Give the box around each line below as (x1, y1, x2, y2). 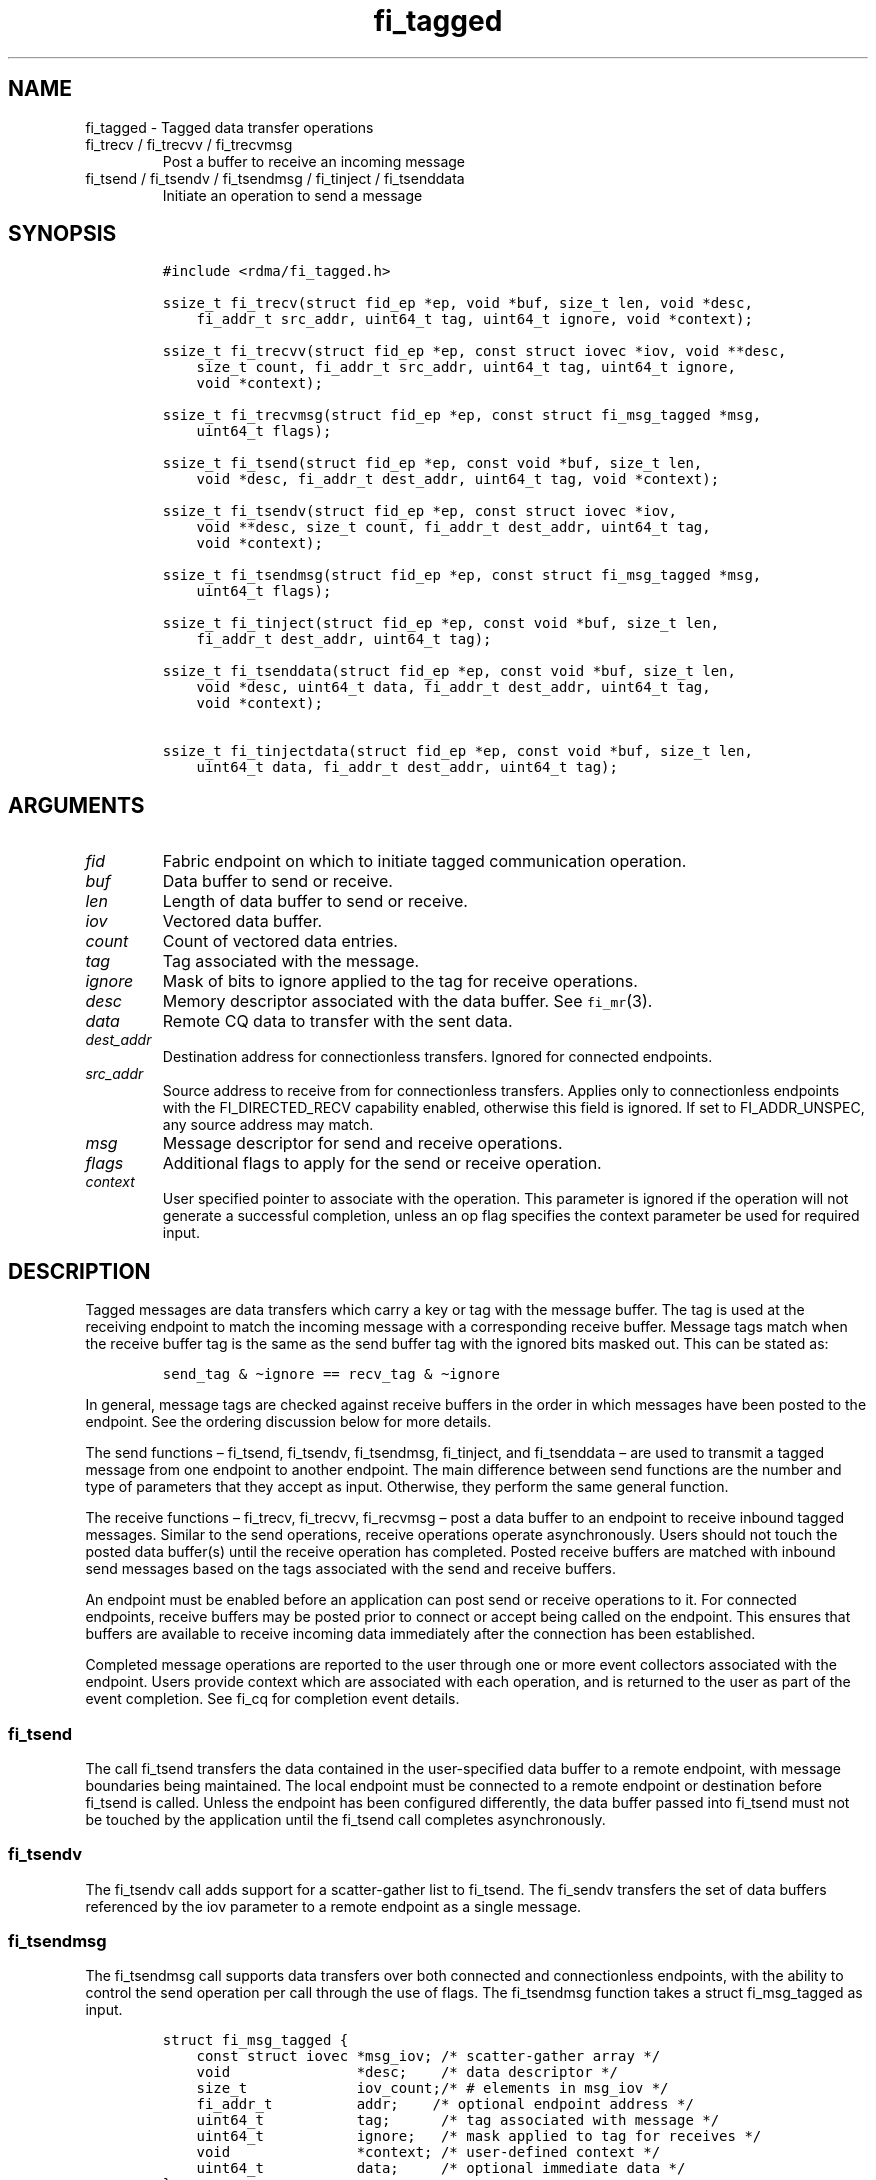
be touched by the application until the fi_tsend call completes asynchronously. (85, 1810, 606, 1828)
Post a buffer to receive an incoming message (162, 152, 465, 170)
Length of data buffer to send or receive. (162, 891, 468, 912)
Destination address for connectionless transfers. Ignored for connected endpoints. (162, 1048, 713, 1066)
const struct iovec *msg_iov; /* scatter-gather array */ (196, 2048, 661, 2065)
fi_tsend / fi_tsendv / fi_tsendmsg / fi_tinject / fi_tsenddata (85, 169, 465, 187)
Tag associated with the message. (162, 951, 420, 972)
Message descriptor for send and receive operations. (162, 1133, 563, 1154)
